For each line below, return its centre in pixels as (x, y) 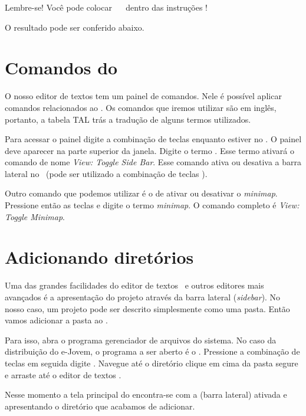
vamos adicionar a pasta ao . (56, 320)
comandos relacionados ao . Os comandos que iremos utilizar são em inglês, (141, 107)
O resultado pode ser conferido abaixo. (75, 27)
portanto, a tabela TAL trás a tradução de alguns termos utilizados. (128, 119)
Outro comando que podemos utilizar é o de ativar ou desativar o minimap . (141, 193)
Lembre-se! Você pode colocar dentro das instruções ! (106, 7)
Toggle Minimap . (35, 216)
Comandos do (61, 68)
